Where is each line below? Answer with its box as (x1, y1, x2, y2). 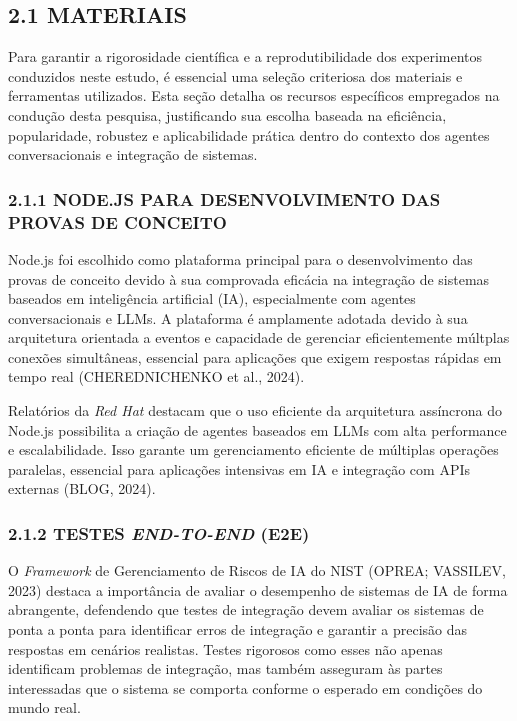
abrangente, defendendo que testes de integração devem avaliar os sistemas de (8, 599, 484, 620)
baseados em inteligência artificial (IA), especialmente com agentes (8, 288, 416, 309)
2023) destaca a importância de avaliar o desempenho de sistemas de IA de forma (8, 579, 508, 600)
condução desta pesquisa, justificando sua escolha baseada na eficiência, (8, 104, 447, 125)
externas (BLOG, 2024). (8, 478, 156, 499)
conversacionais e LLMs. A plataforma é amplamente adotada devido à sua (8, 307, 468, 328)
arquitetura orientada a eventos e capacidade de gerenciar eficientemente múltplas (8, 327, 510, 348)
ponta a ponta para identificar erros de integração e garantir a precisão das (8, 619, 468, 640)
